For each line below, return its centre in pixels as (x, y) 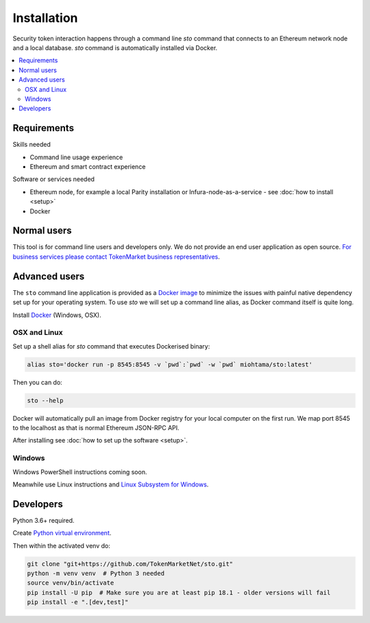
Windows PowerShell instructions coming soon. (80, 472)
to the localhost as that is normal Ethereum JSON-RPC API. (96, 427)
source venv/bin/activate (71, 583)
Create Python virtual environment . (62, 533)
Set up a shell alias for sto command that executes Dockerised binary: (111, 346)
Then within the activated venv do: (62, 545)
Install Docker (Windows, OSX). (57, 315)
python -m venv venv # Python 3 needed (96, 573)
